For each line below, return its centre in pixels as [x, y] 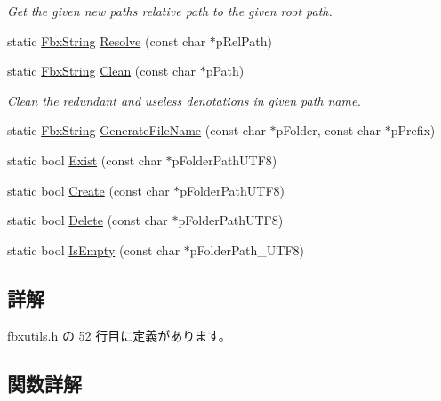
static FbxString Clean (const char [102, 71]
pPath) [225, 71]
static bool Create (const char [88, 190]
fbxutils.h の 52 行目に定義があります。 [119, 335]
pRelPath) [244, 40]
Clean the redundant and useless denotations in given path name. [184, 100]
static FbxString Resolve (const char [107, 40]
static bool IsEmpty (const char [94, 249]
